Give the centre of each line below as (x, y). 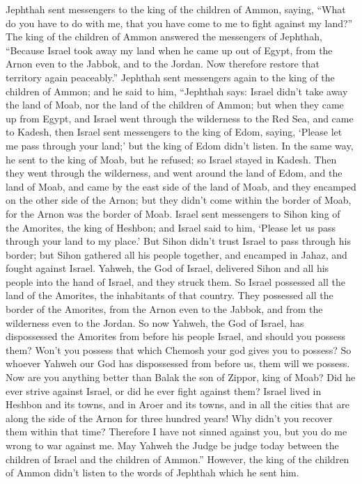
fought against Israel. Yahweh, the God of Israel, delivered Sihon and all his (167, 268)
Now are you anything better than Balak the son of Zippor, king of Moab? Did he (181, 377)
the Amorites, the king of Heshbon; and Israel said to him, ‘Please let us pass (171, 227)
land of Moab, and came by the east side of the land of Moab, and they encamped (181, 186)
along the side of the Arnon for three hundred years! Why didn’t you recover (169, 418)
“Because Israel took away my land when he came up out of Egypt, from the (169, 50)
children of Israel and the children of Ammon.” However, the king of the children (178, 459)
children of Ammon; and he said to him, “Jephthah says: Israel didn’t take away (177, 91)
